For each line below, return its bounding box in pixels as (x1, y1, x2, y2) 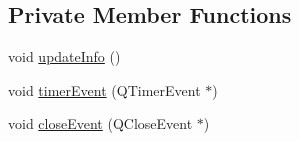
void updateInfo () (8, 46, 121, 67)
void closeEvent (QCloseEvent (8, 113, 193, 134)
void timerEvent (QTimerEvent (8, 79, 201, 100)
